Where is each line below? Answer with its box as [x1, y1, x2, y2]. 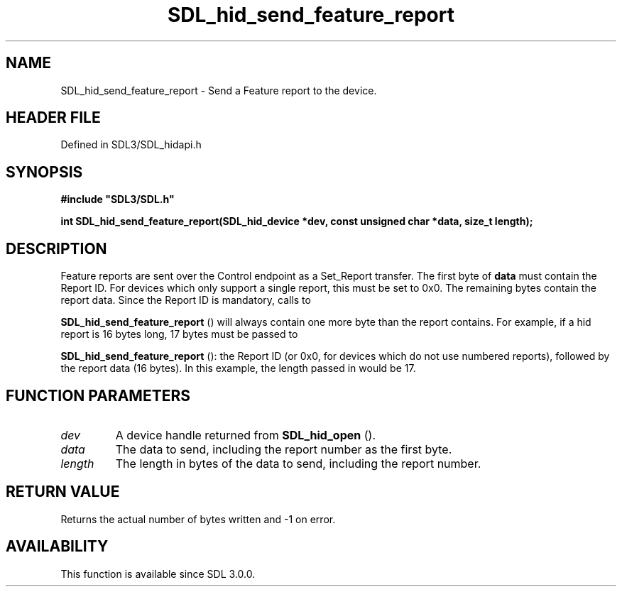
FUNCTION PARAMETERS [6, 386, 190, 405]
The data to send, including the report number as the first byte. [115, 442, 452, 456]
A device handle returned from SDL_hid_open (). [115, 427, 376, 442]
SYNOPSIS [6, 163, 83, 181]
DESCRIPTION [6, 239, 107, 258]
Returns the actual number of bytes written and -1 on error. [60, 512, 336, 525]
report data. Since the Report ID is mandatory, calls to [60, 294, 311, 307]
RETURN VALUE [6, 483, 120, 501]
